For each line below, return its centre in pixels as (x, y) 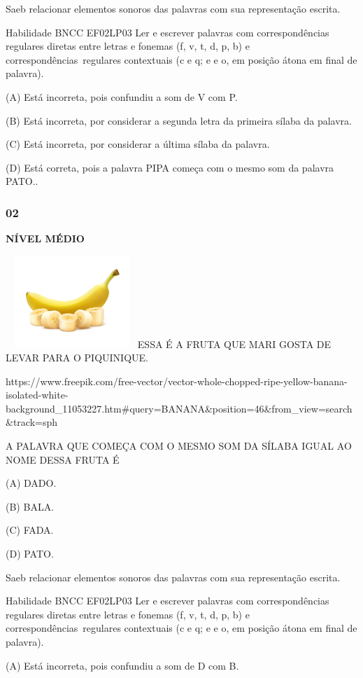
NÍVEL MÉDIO (45, 238)
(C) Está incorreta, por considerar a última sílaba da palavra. (138, 144)
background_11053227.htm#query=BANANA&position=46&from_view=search (179, 408)
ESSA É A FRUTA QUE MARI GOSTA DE (234, 344)
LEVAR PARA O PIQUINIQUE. (77, 357)
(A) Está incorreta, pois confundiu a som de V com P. (122, 96)
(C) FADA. (30, 530)
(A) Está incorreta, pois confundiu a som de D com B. (122, 665)
